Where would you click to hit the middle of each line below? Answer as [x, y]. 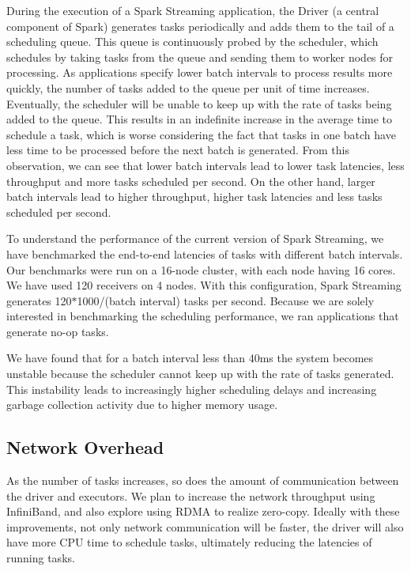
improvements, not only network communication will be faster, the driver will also [205, 526]
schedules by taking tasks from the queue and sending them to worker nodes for [200, 57]
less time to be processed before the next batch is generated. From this [178, 150]
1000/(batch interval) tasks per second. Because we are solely [226, 300]
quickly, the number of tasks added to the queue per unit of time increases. [188, 87]
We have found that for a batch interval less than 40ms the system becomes [190, 358]
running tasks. [41, 558]
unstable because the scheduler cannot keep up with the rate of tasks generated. [200, 374]
